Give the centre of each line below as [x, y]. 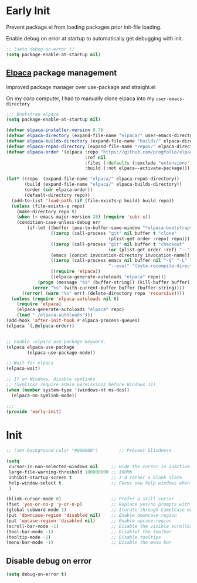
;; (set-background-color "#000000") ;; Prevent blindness [89, 451]
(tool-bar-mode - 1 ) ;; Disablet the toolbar [89, 531]
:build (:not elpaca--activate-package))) [137, 168]
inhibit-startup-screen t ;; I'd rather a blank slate [95, 478]
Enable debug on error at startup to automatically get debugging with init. [95, 38]
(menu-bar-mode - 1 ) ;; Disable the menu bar [89, 543]
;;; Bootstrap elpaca [33, 114]
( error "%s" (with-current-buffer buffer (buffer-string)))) [108, 288]
